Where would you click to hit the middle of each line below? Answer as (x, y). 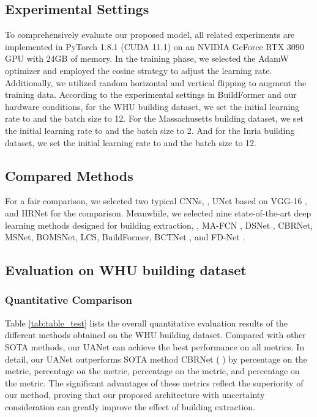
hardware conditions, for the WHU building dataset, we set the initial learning (152, 106)
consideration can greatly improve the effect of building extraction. (130, 406)
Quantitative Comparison (69, 300)
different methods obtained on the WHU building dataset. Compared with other (155, 335)
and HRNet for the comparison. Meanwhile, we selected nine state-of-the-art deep (158, 212)
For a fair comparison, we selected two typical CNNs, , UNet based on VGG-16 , (156, 201)
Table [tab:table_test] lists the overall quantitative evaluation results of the (147, 323)
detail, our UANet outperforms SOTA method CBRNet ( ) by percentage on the (156, 359)
